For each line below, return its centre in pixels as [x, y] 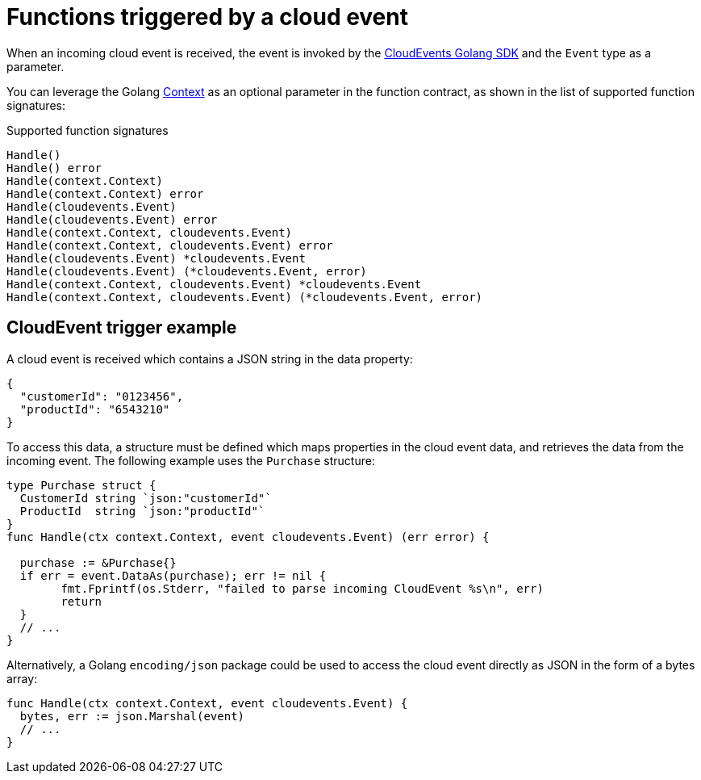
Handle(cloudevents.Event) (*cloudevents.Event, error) [187, 271]
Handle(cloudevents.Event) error [112, 219]
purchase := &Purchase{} [98, 562]
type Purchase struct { [81, 485]
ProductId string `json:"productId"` [142, 511]
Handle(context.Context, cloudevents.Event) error [170, 245]
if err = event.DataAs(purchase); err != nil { [173, 575]
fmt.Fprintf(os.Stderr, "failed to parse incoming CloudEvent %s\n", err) [302, 588]
